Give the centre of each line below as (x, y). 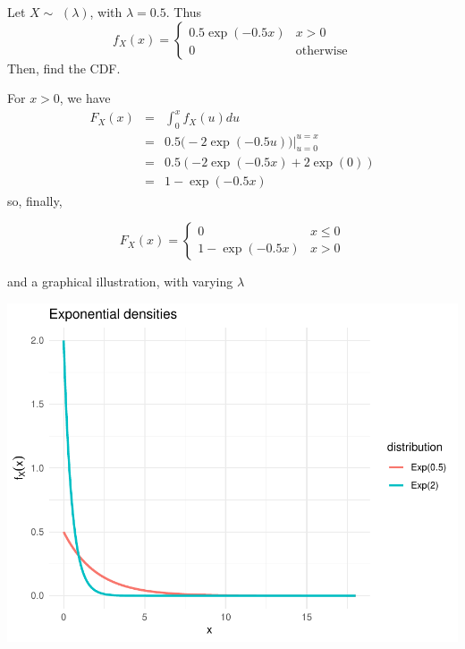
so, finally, (35, 200)
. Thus (184, 12)
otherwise (321, 51)
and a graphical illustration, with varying (120, 282)
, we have (85, 98)
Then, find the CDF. (64, 68)
